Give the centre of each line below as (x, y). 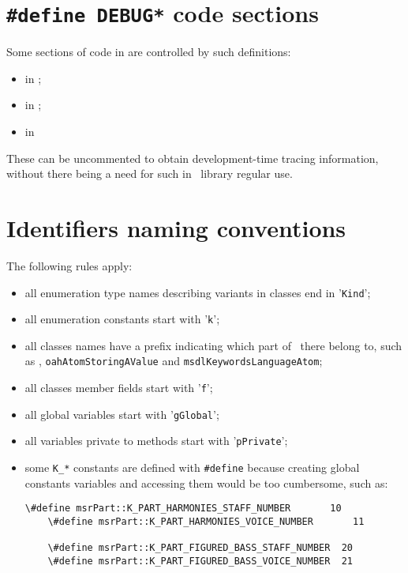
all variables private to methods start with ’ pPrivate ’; (156, 441)
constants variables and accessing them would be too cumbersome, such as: (206, 483)
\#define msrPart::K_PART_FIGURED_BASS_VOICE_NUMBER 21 (200, 561)
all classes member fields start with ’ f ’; (119, 388)
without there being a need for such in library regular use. (150, 173)
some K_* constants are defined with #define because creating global (192, 467)
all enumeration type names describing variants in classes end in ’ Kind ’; (198, 292)
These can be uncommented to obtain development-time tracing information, (193, 158)
